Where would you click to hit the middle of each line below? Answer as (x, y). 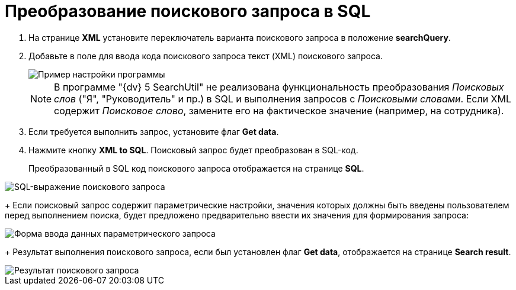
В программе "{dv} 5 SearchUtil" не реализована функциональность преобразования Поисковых (279, 87)
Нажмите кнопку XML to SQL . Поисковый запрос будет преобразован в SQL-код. (193, 150)
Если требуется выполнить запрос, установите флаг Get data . (154, 131)
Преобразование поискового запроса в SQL (188, 11)
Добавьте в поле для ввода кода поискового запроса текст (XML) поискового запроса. (206, 56)
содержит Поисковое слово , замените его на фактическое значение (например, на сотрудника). (279, 110)
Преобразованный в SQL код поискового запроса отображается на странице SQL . (196, 168)
